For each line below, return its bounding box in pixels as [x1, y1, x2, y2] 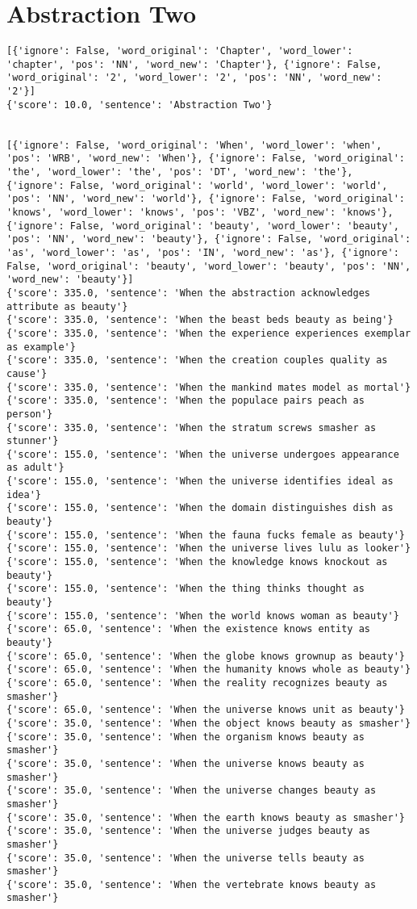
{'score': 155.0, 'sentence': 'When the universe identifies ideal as [6, 475, 394, 488]
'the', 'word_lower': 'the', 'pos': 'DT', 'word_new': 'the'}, [6, 166, 353, 178]
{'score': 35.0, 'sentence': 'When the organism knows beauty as [6, 731, 365, 743]
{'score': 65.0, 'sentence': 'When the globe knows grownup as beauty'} [6, 650, 405, 662]
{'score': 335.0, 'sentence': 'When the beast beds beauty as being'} [6, 314, 394, 326]
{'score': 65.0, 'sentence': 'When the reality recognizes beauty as [6, 677, 388, 689]
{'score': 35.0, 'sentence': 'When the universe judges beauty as [6, 825, 371, 837]
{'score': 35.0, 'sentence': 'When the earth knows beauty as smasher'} [6, 811, 405, 823]
